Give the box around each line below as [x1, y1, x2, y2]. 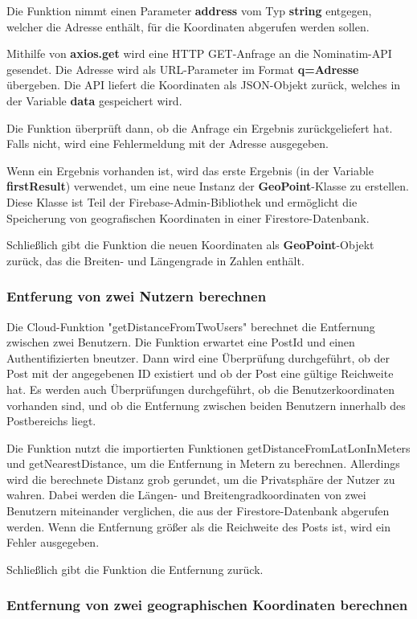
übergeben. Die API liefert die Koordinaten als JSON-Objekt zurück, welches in [6, 76, 401, 93]
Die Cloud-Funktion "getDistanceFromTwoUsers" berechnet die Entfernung [6, 318, 375, 334]
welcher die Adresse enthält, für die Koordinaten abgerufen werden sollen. [6, 18, 370, 35]
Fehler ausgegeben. [6, 534, 100, 551]
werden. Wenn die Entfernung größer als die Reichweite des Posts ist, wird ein [6, 518, 390, 535]
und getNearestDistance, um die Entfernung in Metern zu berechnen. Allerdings [6, 455, 400, 472]
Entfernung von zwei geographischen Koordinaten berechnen [6, 595, 408, 615]
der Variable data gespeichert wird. [6, 92, 182, 109]
